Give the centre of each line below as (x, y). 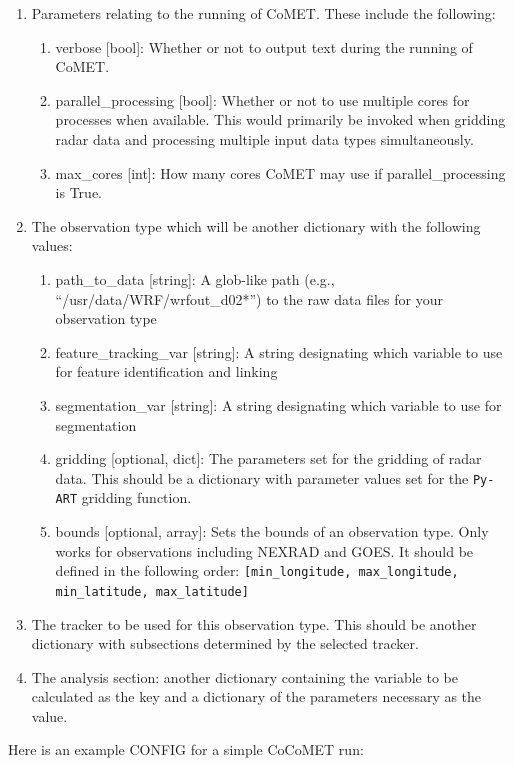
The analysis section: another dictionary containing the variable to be (244, 676)
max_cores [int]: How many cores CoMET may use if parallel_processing (280, 172)
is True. (78, 192)
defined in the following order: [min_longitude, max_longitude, (257, 570)
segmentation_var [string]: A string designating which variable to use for (278, 404)
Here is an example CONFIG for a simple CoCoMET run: (186, 749)
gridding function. (136, 497)
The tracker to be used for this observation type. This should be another (254, 623)
